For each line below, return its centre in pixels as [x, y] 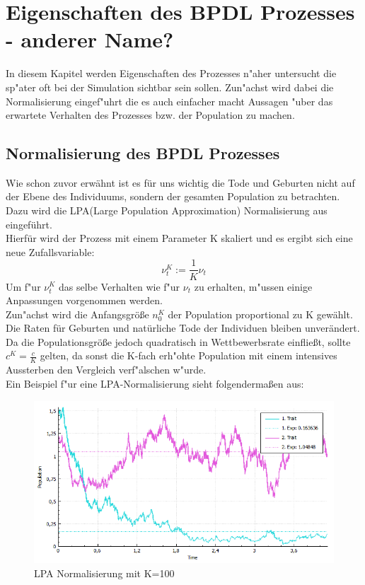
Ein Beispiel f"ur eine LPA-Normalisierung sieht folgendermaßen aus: [155, 383]
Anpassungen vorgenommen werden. [84, 300]
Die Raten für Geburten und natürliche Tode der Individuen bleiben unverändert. [183, 328]
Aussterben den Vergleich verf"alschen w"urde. [106, 370]
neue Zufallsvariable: [50, 251]
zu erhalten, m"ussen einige [253, 286]
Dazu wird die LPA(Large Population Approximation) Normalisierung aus [167, 210]
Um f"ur [23, 286]
